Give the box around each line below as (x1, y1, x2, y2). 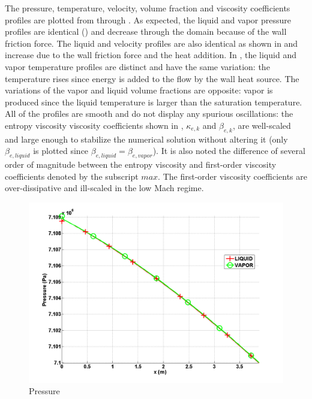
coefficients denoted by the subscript (5, 170, 139, 182)
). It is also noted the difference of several (152, 144, 305, 157)
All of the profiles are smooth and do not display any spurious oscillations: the (5, 107, 293, 120)
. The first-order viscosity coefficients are (158, 170, 307, 182)
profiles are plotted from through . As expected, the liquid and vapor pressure (5, 13, 292, 26)
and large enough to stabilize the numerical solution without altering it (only (5, 132, 288, 145)
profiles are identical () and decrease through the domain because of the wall (5, 25, 287, 38)
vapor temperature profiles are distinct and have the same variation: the (5, 60, 270, 72)
